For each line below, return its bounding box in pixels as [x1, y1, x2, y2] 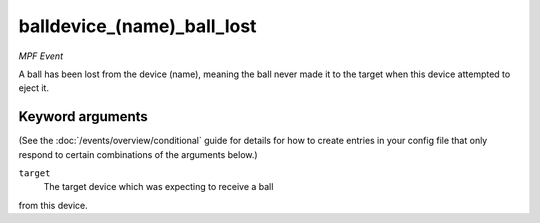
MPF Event [18, 50, 64, 62]
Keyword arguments [18, 108, 149, 125]
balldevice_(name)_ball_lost [18, 15, 257, 37]
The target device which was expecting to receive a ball [43, 181, 274, 193]
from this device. [18, 199, 89, 211]
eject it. [18, 82, 50, 94]
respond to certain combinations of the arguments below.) [18, 148, 259, 160]
